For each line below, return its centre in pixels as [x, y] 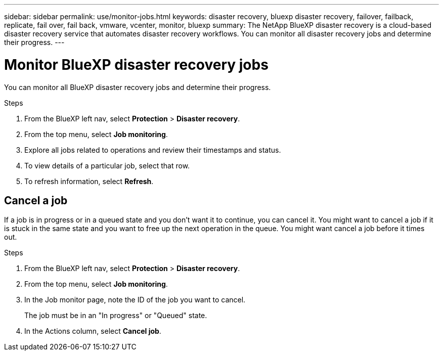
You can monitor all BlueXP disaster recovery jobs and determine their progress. [138, 87]
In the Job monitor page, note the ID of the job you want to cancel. [135, 300]
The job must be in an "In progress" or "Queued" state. [116, 316]
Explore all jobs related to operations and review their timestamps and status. [153, 150]
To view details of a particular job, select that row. [107, 165]
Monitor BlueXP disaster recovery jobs [136, 64]
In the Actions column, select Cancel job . [93, 331]
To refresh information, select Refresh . [89, 181]
